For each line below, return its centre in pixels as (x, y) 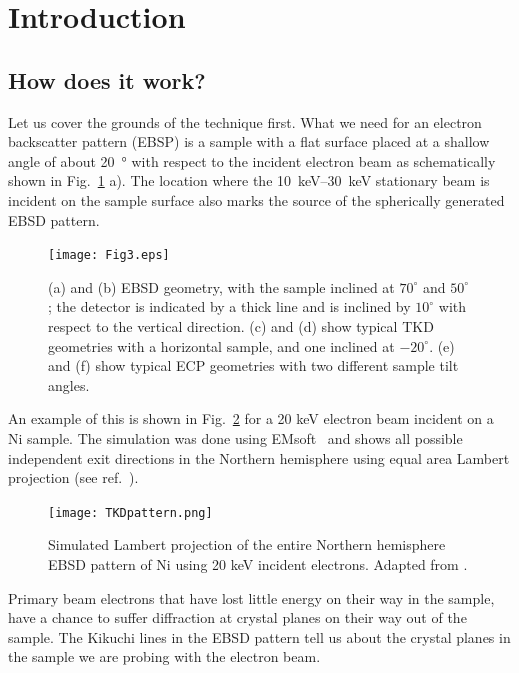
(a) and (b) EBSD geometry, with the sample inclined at (221, 286)
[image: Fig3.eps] (109, 255)
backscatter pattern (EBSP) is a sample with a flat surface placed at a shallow (249, 141)
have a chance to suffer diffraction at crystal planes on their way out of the (237, 617)
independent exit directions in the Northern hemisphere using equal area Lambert (259, 457)
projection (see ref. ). (73, 477)
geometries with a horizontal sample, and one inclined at (221, 345)
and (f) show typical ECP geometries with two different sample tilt (253, 365)
